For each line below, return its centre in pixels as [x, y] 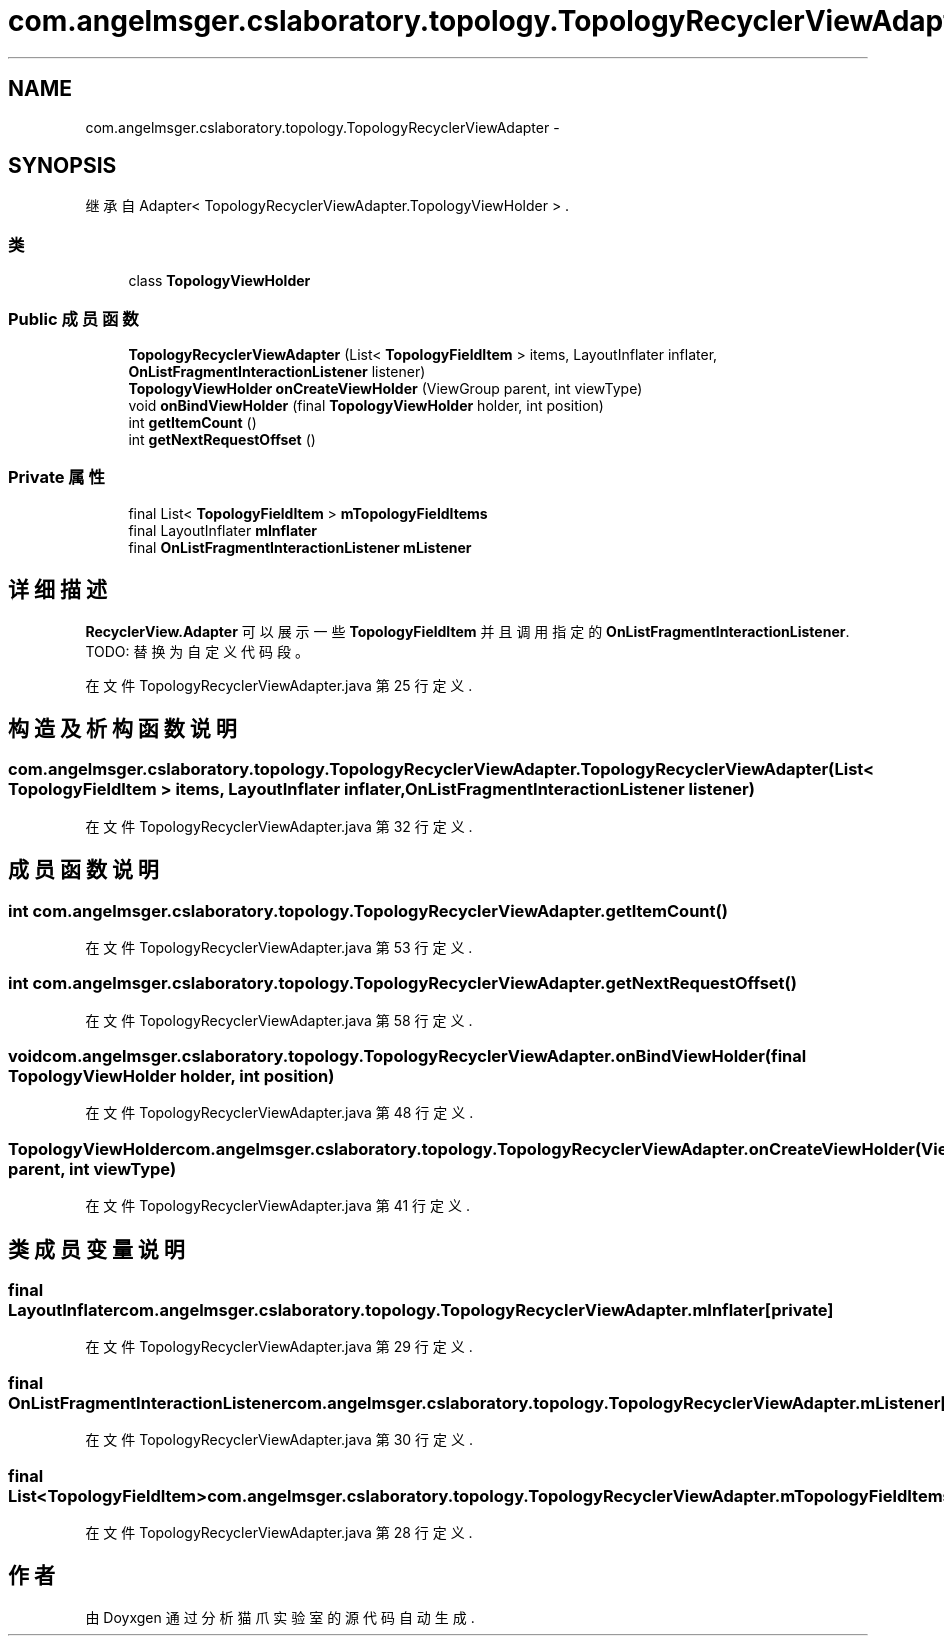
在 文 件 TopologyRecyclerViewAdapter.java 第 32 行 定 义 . [279, 826]
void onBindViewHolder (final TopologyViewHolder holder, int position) [366, 405]
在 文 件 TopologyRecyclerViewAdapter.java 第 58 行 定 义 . [279, 1020]
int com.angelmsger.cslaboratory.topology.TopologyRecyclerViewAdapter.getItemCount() [368, 910]
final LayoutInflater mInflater [223, 530]
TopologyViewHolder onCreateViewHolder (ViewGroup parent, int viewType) [385, 388]
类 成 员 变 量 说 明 [96, 1249]
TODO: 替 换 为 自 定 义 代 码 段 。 [197, 651]
